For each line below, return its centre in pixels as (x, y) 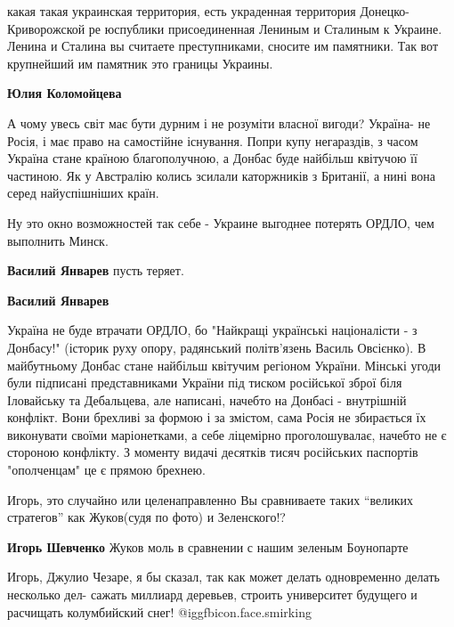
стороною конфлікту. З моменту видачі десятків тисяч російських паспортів (213, 452)
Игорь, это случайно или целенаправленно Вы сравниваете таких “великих (211, 499)
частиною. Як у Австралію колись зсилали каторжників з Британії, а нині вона (222, 175)
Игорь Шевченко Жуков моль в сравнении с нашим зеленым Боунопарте (208, 546)
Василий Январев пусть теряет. (96, 270)
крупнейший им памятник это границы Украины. (140, 63)
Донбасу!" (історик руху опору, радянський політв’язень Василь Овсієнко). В (217, 347)
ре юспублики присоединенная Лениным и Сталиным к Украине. (265, 28)
